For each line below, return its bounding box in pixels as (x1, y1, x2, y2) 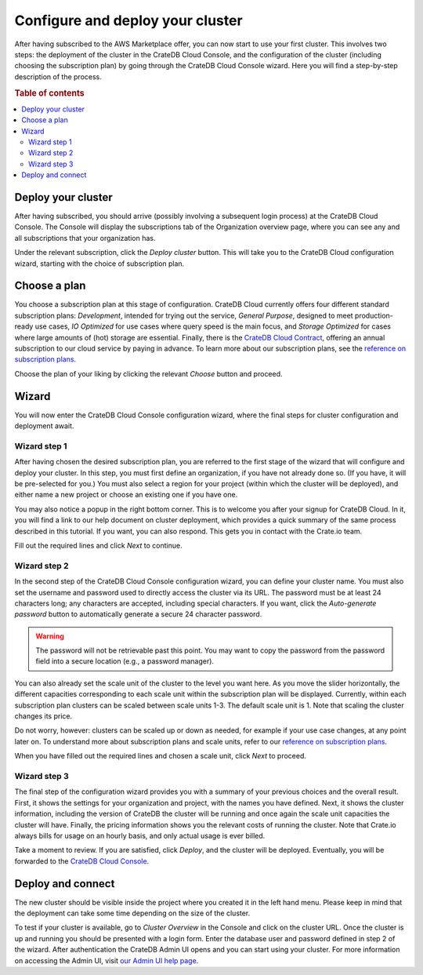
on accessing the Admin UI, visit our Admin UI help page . (14, 955, 199, 965)
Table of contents (14, 87, 85, 98)
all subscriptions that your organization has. (14, 233, 156, 242)
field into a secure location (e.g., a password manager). (35, 657, 215, 666)
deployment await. (14, 421, 74, 431)
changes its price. (14, 711, 73, 721)
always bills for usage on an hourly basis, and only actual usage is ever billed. (14, 831, 266, 840)
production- (354, 311, 393, 320)
